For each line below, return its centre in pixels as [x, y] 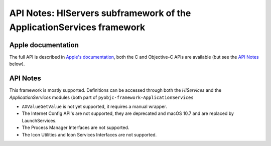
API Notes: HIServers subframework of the [100, 13]
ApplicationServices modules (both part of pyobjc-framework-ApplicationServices [101, 97]
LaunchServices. [39, 120]
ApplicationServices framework [77, 27]
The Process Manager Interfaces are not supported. [76, 127]
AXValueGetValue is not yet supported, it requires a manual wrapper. [95, 106]
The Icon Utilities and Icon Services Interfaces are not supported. [89, 134]
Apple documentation [44, 45]
